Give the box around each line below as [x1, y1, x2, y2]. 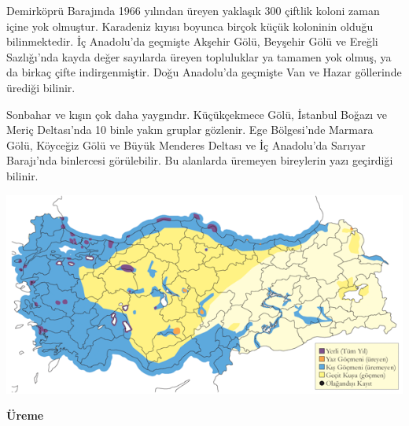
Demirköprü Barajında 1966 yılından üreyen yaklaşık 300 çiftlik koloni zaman [6, 2, 380, 18]
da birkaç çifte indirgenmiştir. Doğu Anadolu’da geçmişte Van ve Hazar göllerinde [6, 64, 402, 80]
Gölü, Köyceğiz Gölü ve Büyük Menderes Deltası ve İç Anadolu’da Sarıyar [6, 136, 366, 153]
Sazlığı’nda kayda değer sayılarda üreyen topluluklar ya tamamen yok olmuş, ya [6, 48, 392, 65]
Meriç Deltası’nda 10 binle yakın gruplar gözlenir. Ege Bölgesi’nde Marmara [6, 121, 374, 138]
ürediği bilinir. [6, 79, 76, 95]
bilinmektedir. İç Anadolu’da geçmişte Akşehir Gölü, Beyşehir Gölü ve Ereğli [6, 33, 378, 50]
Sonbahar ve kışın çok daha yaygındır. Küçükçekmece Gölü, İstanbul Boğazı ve [6, 106, 387, 122]
